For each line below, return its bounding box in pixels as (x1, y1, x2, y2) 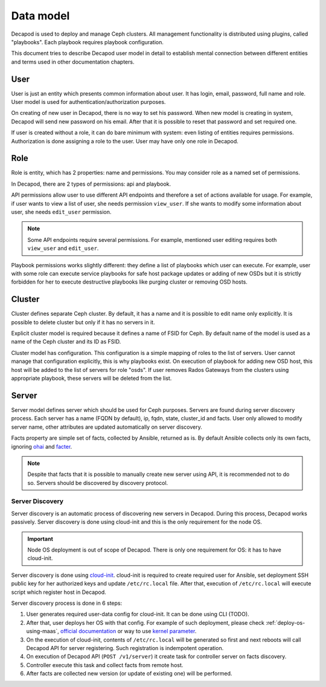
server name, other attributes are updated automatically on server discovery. (11, 423, 202, 431)
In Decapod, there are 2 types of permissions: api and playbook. (11, 180, 171, 187)
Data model (11, 9, 70, 22)
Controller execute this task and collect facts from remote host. (26, 661, 184, 668)
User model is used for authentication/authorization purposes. (11, 99, 166, 106)
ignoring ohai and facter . (11, 443, 72, 450)
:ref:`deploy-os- (266, 619, 305, 626)
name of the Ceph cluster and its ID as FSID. (11, 338, 121, 345)
